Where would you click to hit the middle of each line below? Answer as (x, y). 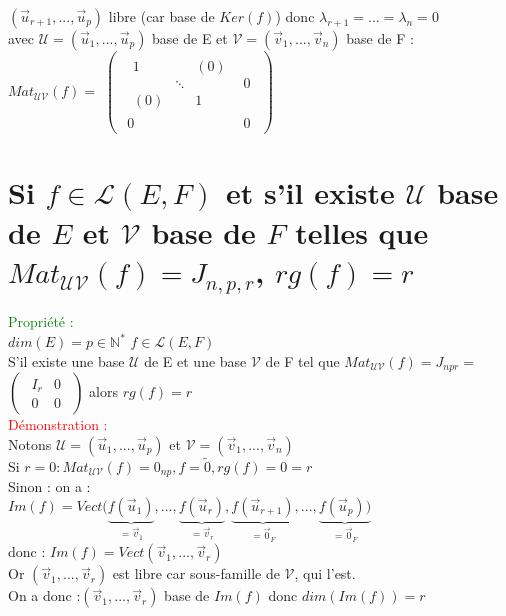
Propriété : (41, 321)
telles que (362, 231)
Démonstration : (58, 424)
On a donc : (44, 595)
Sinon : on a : (49, 486)
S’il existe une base (66, 360)
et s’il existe (310, 192)
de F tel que (302, 360)
